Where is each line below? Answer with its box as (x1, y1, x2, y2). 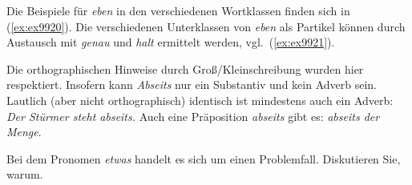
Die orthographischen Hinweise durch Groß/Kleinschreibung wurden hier (6, 60, 364, 77)
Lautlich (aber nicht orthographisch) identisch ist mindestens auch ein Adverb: (6, 91, 394, 108)
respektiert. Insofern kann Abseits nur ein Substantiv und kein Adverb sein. (6, 76, 377, 93)
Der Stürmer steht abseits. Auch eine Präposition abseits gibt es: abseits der (6, 107, 380, 124)
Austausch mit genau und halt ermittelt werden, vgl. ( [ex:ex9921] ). (6, 34, 335, 50)
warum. (6, 166, 43, 183)
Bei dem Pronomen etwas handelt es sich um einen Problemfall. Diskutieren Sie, (6, 150, 401, 167)
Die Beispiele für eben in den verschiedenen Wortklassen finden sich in (6, 2, 350, 18)
